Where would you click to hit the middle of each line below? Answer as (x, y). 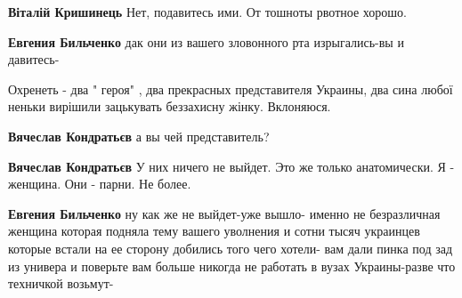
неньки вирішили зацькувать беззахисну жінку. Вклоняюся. (170, 106)
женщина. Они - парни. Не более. (100, 184)
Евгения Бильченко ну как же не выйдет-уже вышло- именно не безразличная (224, 213)
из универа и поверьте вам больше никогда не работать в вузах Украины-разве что (232, 266)
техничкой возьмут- (61, 283)
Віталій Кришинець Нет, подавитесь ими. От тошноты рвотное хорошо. (207, 12)
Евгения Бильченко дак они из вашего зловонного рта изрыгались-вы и (206, 41)
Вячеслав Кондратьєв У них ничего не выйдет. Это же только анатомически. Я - (231, 166)
